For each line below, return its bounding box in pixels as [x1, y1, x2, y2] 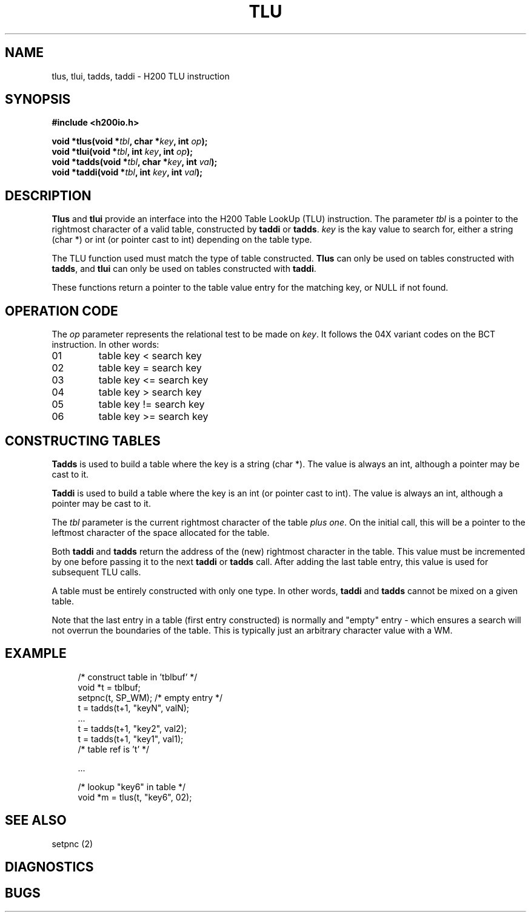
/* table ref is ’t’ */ [78, 743, 150, 754]
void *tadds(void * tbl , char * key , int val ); [52, 157, 218, 167]
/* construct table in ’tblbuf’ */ [78, 671, 198, 682]
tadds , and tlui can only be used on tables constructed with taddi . [52, 263, 316, 274]
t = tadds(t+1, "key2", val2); [78, 723, 187, 734]
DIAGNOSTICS [5, 859, 94, 875]
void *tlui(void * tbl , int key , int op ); [52, 146, 193, 157]
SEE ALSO [5, 813, 67, 828]
